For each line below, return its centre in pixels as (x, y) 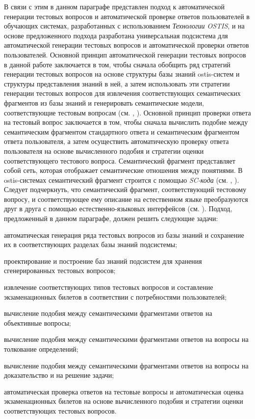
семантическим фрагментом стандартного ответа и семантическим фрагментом (122, 131)
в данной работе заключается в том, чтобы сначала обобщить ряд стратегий (117, 64)
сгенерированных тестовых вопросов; (60, 270)
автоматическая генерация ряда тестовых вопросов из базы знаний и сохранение (124, 235)
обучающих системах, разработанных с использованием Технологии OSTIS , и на (124, 26)
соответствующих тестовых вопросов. (60, 410)
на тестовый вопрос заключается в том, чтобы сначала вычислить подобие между (126, 122)
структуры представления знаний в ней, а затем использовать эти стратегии (117, 83)
